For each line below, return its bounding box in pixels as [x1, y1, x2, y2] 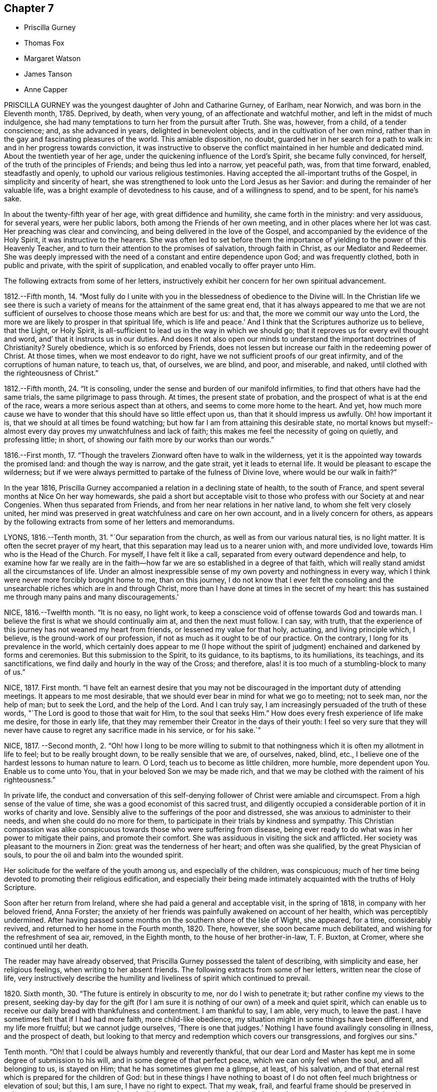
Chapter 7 [4, 2, 54, 15]
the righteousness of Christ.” [4, 369, 98, 378]
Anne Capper [24, 85, 67, 94]
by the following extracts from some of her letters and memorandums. [4, 517, 235, 526]
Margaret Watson [24, 54, 81, 63]
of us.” [4, 668, 25, 677]
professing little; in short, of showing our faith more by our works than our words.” [4, 435, 274, 444]
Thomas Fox [24, 39, 64, 48]
